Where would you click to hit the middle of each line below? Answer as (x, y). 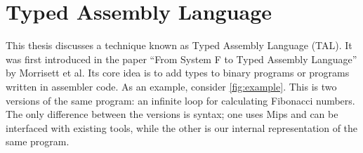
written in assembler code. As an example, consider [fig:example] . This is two (171, 86)
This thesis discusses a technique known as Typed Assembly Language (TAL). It (179, 45)
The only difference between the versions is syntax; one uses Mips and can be (172, 114)
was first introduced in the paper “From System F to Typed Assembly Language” (181, 59)
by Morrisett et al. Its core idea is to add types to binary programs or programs (178, 73)
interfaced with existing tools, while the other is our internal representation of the (182, 127)
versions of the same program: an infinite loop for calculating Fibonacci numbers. (180, 100)
